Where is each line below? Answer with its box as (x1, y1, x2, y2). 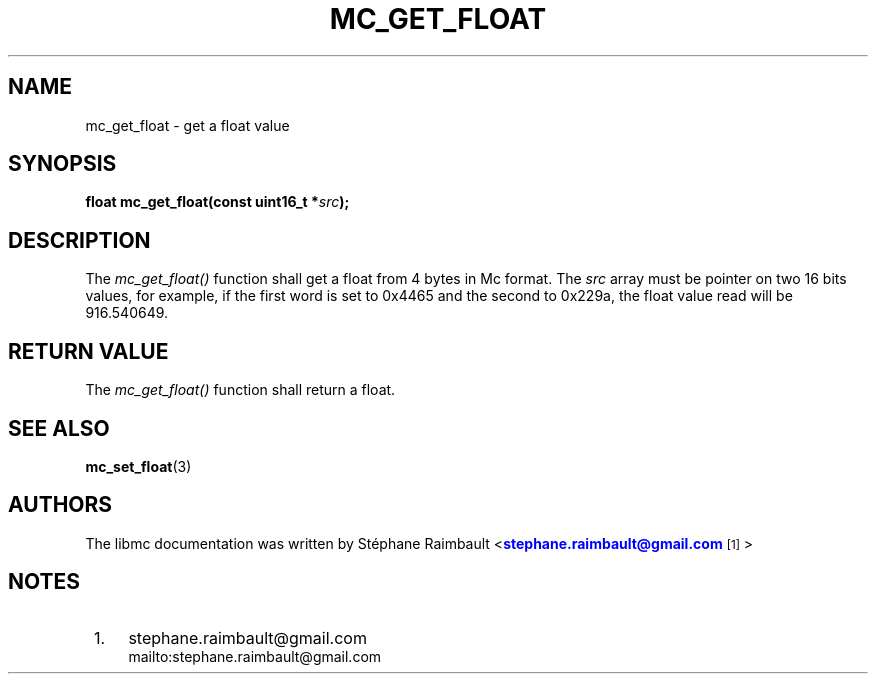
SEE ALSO (8, 415, 110, 441)
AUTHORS (8, 492, 113, 518)
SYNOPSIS (8, 151, 117, 177)
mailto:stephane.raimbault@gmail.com (128, 647, 382, 665)
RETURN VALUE (8, 338, 169, 364)
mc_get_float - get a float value (85, 116, 290, 134)
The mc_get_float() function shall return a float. (85, 381, 396, 399)
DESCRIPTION (8, 227, 151, 253)
